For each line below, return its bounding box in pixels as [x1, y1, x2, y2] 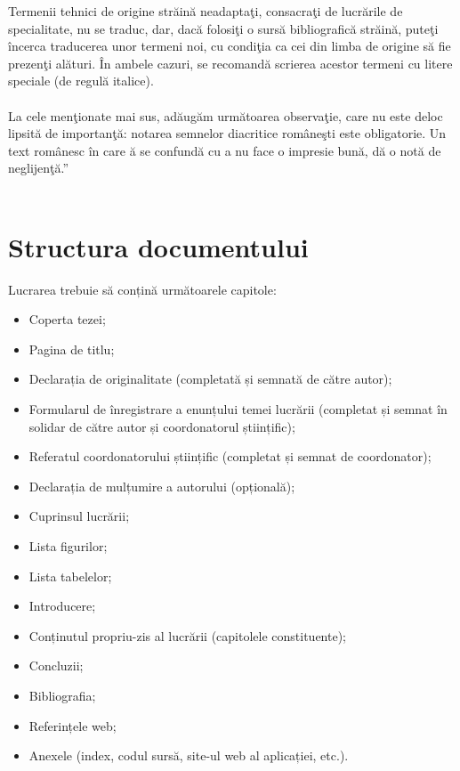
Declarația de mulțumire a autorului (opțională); [28, 476, 295, 495]
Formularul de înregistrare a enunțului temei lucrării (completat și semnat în [28, 400, 448, 418]
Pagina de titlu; [28, 339, 115, 358]
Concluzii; [28, 656, 84, 675]
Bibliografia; [28, 686, 96, 704]
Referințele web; [28, 716, 117, 734]
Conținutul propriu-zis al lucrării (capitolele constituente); [28, 626, 346, 645]
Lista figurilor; [28, 537, 108, 555]
